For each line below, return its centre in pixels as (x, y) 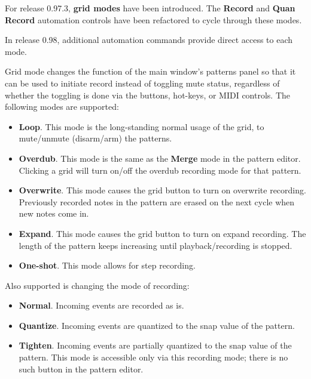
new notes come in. (54, 213)
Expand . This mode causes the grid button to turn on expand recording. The (162, 233)
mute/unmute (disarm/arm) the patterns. (95, 138)
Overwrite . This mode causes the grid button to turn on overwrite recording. (162, 190)
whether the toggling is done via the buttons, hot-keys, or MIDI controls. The (148, 95)
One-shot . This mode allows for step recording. (107, 265)
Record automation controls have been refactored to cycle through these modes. (153, 19)
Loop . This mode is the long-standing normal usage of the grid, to (141, 126)
